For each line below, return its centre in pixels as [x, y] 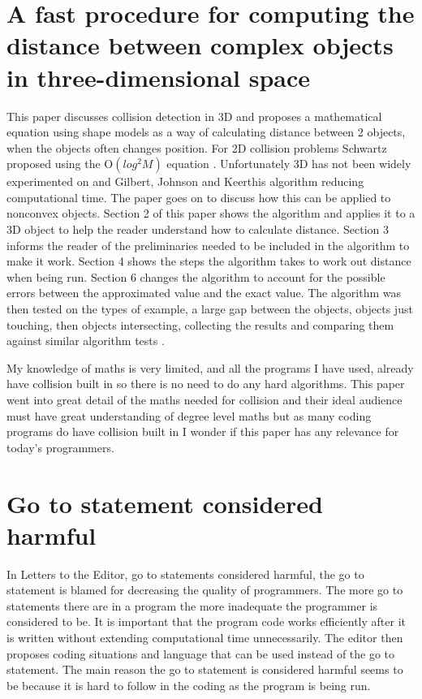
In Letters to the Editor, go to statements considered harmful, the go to [185, 574]
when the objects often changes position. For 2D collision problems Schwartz [197, 147]
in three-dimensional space [159, 77]
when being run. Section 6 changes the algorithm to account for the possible [196, 276]
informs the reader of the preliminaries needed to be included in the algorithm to [208, 245]
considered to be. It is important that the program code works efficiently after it [207, 621]
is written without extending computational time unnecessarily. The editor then [205, 638]
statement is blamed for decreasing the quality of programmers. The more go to [205, 590]
